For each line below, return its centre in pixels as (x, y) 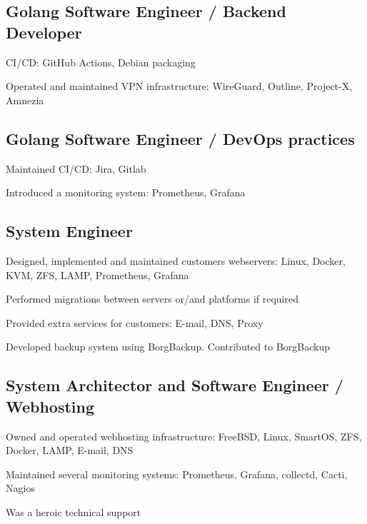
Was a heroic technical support (74, 512)
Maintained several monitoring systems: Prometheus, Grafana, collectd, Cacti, (177, 474)
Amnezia (25, 100)
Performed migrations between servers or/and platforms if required (152, 299)
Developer (44, 32)
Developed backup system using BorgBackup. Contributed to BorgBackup (168, 347)
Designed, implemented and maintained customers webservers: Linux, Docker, (176, 260)
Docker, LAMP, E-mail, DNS (70, 450)
